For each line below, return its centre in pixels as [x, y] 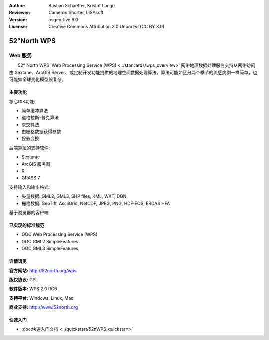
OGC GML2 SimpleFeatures [50, 241]
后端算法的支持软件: [30, 148]
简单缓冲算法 [35, 110]
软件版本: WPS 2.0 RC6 [33, 289]
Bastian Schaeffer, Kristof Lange [82, 6]
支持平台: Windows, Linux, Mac [41, 298]
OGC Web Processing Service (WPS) [60, 234]
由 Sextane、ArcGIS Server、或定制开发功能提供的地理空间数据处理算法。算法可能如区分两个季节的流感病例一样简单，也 [133, 72]
